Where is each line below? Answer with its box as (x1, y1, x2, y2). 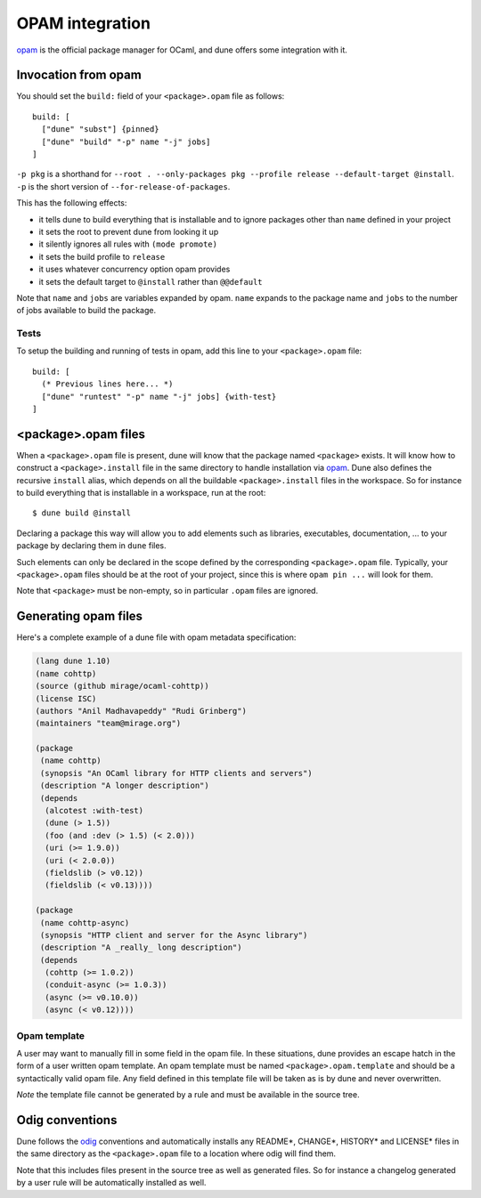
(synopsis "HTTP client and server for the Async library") (40, 930, 308, 940)
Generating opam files (16, 609, 143, 624)
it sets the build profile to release (38, 251, 166, 262)
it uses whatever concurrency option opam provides (38, 263, 231, 275)
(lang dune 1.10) (35, 656, 111, 667)
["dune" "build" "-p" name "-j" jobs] (41, 136, 211, 147)
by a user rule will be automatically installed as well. (16, 1178, 207, 1188)
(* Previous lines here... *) (41, 379, 174, 389)
